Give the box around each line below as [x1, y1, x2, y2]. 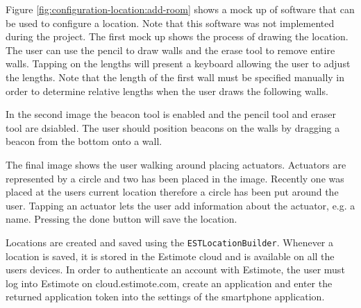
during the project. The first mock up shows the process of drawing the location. [6, 29, 349, 44]
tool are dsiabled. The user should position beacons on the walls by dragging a [6, 120, 340, 135]
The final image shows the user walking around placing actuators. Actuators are [6, 157, 346, 171]
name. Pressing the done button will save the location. [6, 212, 237, 226]
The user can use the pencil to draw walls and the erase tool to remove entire [6, 42, 335, 57]
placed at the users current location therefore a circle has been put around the [6, 185, 339, 199]
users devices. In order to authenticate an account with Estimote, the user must [6, 262, 345, 277]
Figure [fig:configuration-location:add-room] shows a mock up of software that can [6, 2, 355, 16]
